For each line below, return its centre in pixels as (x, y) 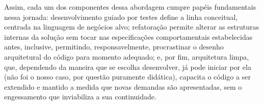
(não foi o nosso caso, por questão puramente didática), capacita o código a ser (127, 77)
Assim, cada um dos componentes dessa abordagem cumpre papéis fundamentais (130, 7)
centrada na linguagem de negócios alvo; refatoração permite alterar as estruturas (131, 27)
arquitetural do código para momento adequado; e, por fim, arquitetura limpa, (127, 56)
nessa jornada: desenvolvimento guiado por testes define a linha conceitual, (121, 17)
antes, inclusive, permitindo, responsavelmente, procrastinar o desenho (114, 47)
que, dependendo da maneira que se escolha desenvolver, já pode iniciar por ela (128, 67)
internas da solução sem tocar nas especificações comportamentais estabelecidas (128, 36)
